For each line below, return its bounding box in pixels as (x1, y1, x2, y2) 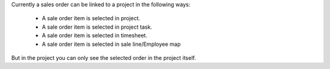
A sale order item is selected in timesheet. (42, 32, 148, 39)
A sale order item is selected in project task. (42, 23, 153, 31)
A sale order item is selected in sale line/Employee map (42, 40, 181, 48)
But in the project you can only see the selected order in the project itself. (11, 54, 196, 61)
